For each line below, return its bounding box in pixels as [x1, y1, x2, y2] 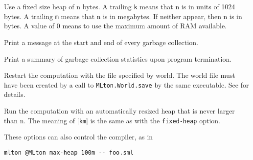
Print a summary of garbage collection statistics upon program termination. [4, 53, 232, 64]
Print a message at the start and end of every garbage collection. [4, 37, 198, 47]
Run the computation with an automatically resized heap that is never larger [4, 105, 235, 115]
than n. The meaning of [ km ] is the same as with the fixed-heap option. [4, 115, 220, 125]
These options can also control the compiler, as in [4, 132, 153, 142]
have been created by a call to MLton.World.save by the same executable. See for [4, 79, 249, 90]
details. [4, 89, 25, 99]
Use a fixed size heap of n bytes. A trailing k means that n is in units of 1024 [4, 1, 235, 11]
